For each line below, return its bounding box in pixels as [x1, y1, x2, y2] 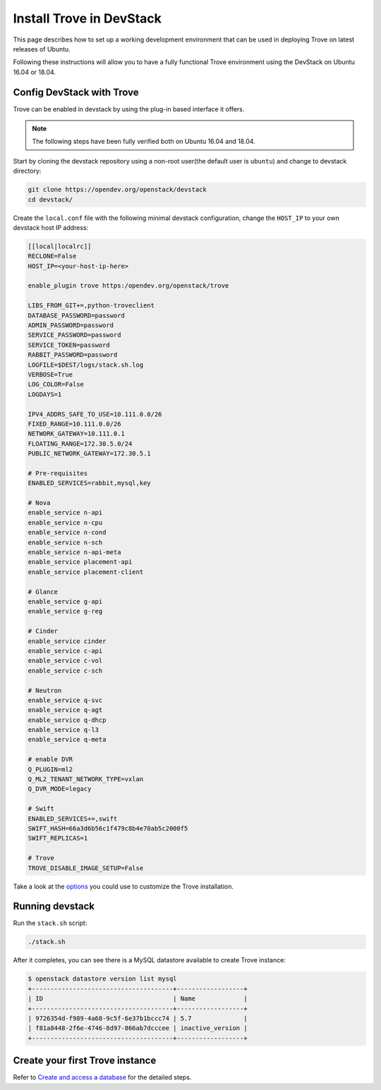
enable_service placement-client [28, 568, 144, 576]
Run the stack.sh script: [13, 919, 87, 927]
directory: [13, 166, 42, 176]
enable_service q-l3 [28, 726, 99, 734]
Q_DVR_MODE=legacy [28, 785, 92, 793]
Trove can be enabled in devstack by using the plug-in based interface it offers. [13, 104, 245, 113]
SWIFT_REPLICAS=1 [28, 834, 88, 843]
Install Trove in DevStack [13, 11, 162, 26]
